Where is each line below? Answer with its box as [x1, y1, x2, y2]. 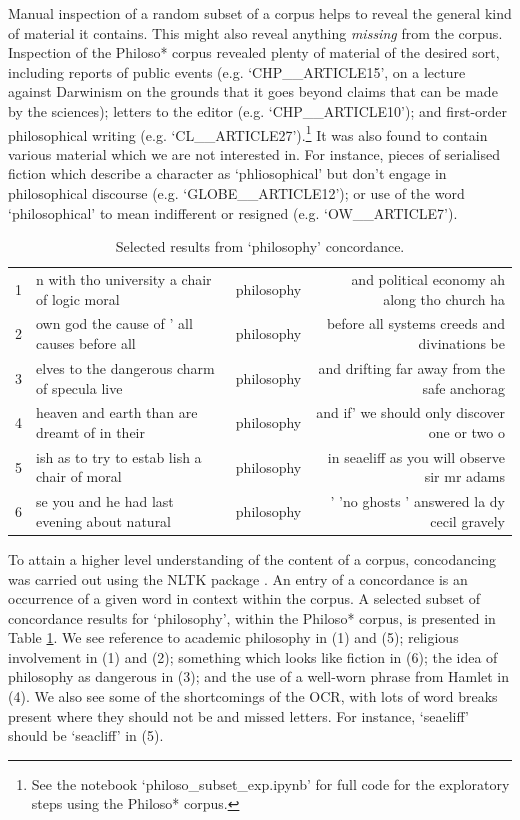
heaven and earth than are [36, 402, 198, 423]
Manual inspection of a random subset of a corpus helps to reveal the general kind [8, 3, 512, 23]
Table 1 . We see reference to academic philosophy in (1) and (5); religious [8, 627, 459, 648]
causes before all [36, 333, 136, 354]
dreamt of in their [36, 421, 145, 442]
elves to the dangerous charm [36, 357, 215, 378]
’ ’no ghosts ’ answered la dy [330, 491, 505, 512]
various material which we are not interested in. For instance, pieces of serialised [8, 143, 501, 164]
